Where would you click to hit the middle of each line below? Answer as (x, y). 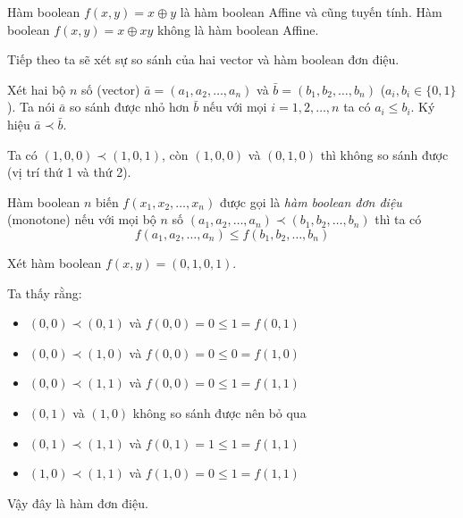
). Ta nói (31, 107)
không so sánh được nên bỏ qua (219, 412)
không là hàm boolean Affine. (238, 29)
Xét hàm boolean (55, 262)
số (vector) (111, 89)
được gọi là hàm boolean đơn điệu (311, 201)
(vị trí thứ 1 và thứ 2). (69, 172)
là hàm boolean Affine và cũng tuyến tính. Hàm (311, 12)
